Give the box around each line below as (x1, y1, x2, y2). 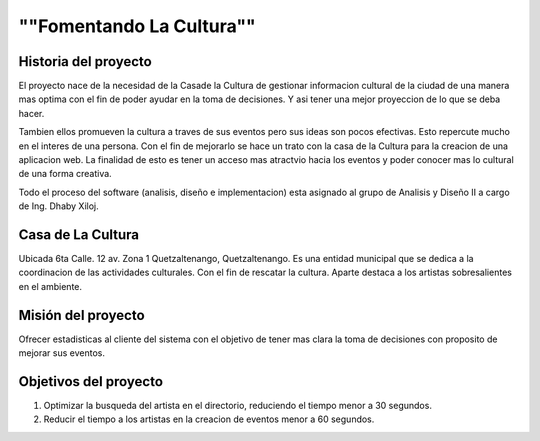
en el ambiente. (18, 280, 83, 292)
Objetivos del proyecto (18, 373, 164, 390)
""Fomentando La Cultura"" (18, 15, 257, 37)
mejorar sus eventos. (18, 347, 105, 359)
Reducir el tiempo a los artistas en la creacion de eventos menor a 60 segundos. (43, 413, 375, 425)
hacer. (18, 107, 45, 119)
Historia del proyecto (18, 53, 152, 70)
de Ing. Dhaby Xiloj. (18, 200, 99, 212)
